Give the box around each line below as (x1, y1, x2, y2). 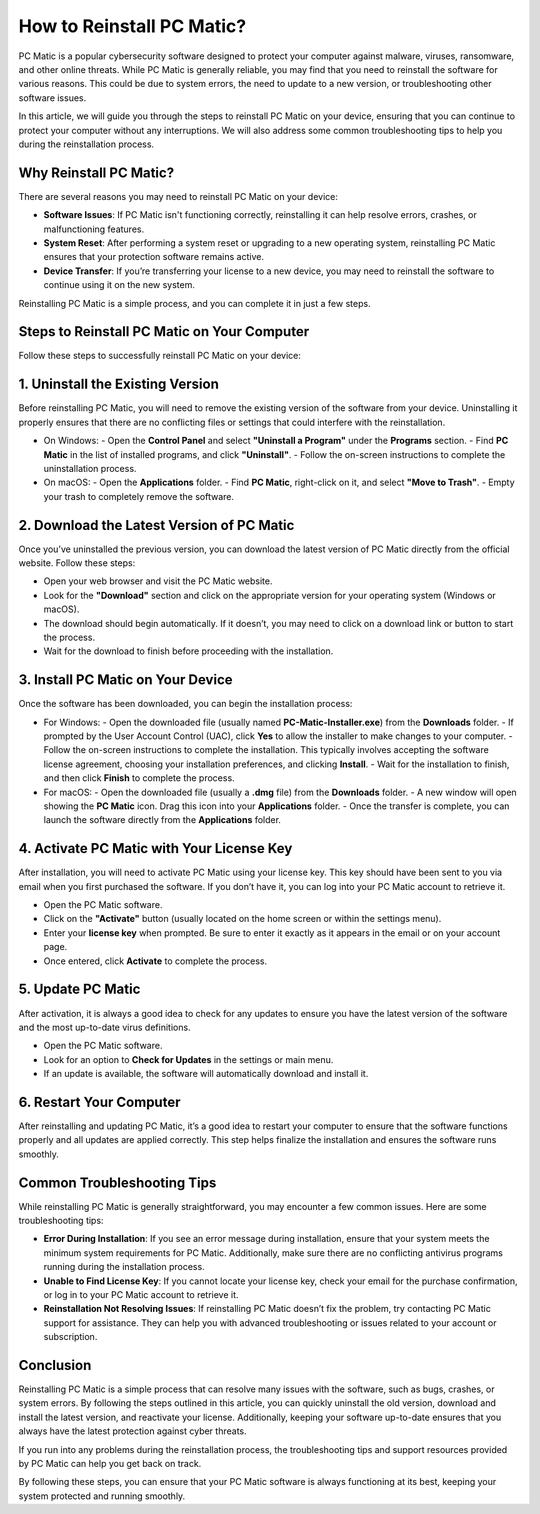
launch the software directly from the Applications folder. (43, 814, 282, 826)
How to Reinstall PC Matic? (18, 15, 247, 37)
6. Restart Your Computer (18, 1093, 181, 1110)
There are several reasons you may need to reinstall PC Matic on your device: (18, 190, 339, 202)
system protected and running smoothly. (18, 1490, 186, 1502)
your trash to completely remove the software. (43, 490, 235, 502)
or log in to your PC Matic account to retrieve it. (43, 1289, 239, 1301)
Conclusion (18, 1357, 92, 1374)
